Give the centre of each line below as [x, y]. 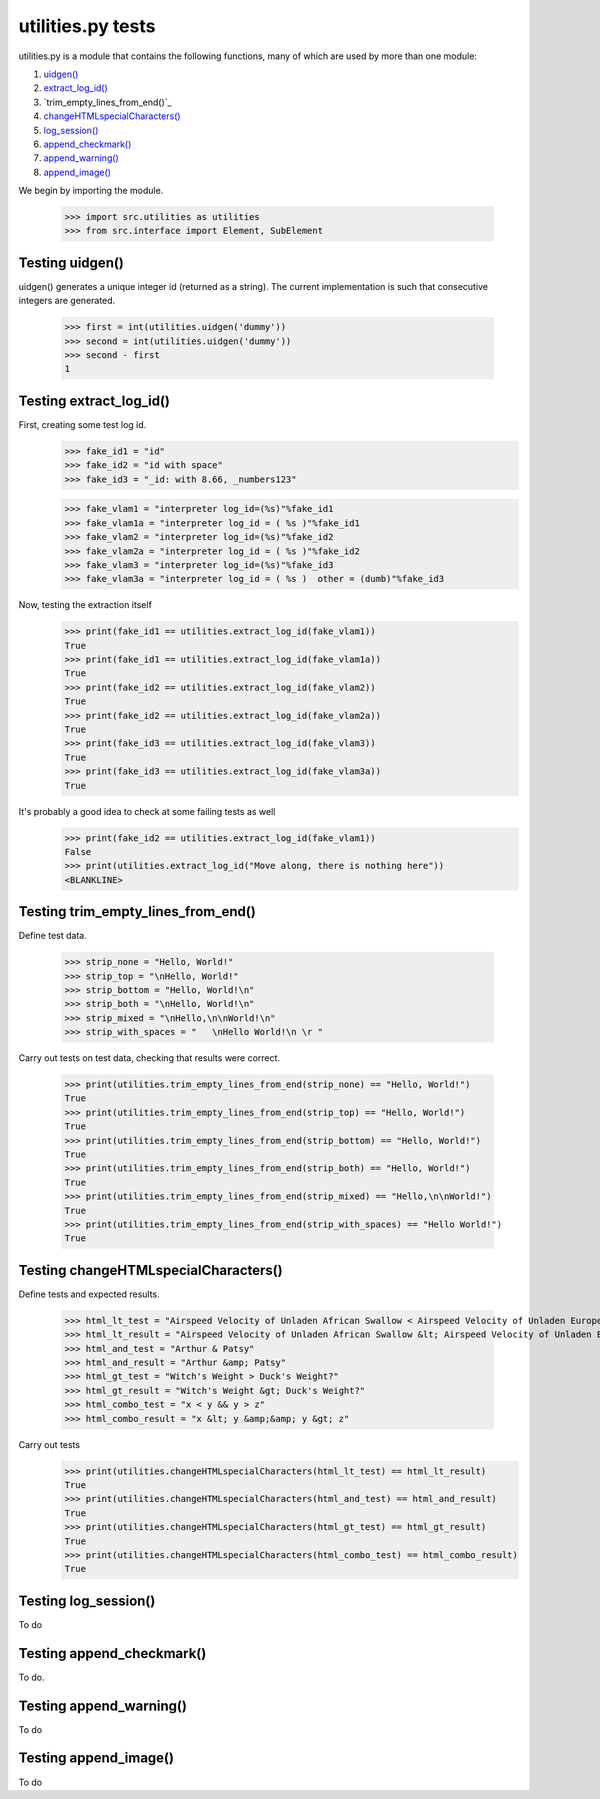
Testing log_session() [87, 1600]
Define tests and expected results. [89, 1294]
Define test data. [52, 936]
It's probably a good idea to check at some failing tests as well [147, 811]
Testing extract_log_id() [94, 400]
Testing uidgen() [71, 262]
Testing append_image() [96, 1758]
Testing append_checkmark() [112, 1653]
